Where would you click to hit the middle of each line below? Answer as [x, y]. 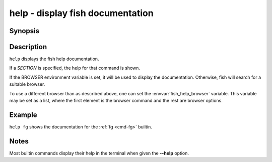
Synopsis [24, 31]
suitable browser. [27, 84]
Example [23, 115]
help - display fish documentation [81, 13]
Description [28, 47]
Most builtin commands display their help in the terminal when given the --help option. [99, 153]
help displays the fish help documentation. [54, 59]
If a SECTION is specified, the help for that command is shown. [75, 68]
